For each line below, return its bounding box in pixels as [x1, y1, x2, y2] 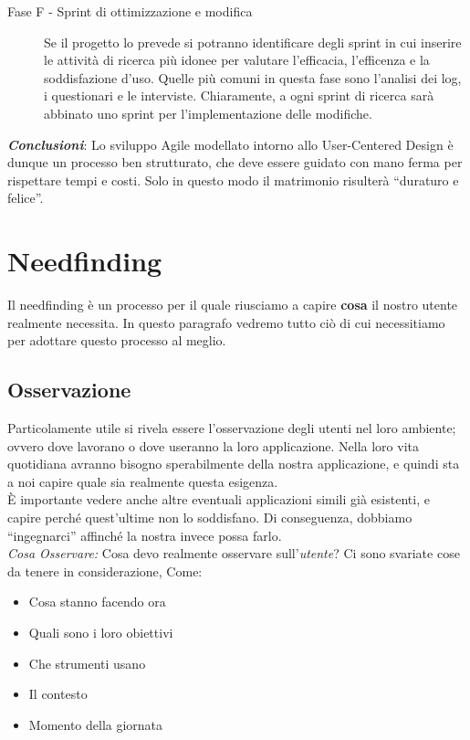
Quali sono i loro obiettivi [28, 622, 173, 641]
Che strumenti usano [28, 653, 146, 672]
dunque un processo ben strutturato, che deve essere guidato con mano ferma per [7, 153, 463, 172]
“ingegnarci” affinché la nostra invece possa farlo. [7, 525, 282, 544]
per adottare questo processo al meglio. [7, 331, 226, 350]
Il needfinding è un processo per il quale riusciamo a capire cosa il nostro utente [7, 295, 458, 314]
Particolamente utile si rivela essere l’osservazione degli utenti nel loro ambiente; [7, 418, 456, 438]
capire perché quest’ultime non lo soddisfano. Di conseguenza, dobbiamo [7, 508, 413, 527]
